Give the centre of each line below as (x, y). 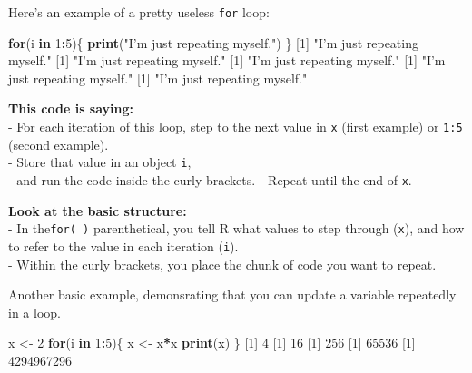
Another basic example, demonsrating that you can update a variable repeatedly (232, 294)
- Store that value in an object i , (100, 162)
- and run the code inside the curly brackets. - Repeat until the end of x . (210, 179)
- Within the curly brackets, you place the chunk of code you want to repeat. (222, 264)
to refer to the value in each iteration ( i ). (123, 245)
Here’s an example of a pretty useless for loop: (139, 12)
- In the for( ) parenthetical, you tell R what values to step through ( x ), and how (236, 228)
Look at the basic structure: (98, 210)
